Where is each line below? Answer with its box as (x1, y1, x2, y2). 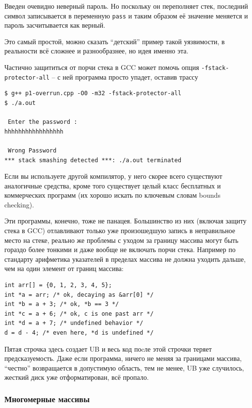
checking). (4, 199, 34, 209)
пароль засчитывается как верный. (4, 20, 106, 30)
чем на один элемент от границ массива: (4, 263, 124, 273)
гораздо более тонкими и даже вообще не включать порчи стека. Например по (4, 244, 236, 255)
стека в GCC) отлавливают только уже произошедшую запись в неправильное (4, 225, 236, 236)
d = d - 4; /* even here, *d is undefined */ (4, 329, 154, 336)
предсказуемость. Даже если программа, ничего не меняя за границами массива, (4, 353, 242, 363)
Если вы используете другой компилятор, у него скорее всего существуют (4, 171, 222, 181)
